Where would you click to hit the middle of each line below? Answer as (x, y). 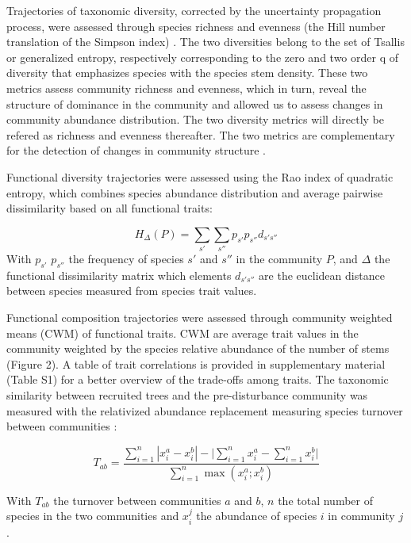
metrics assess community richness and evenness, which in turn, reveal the (186, 88)
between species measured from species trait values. (132, 291)
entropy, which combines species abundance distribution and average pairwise (195, 192)
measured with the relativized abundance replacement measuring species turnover (205, 410)
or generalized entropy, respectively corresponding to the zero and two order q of (203, 57)
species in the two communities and (93, 516)
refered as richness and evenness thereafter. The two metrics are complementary (201, 134)
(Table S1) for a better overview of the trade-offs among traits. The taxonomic (198, 379)
